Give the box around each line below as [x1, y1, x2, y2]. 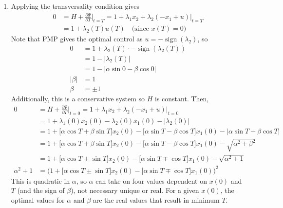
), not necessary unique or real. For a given [71, 185, 199, 195]
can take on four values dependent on [95, 175, 207, 186]
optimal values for [11, 194, 65, 205]
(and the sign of [17, 185, 65, 195]
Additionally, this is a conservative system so [11, 93, 145, 103]
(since [132, 25, 149, 32]
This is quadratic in [11, 175, 70, 186]
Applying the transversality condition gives [11, 1, 140, 11]
